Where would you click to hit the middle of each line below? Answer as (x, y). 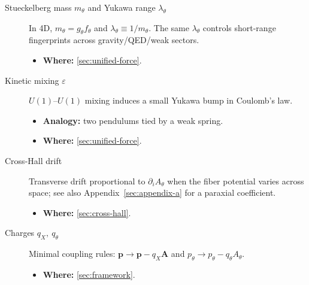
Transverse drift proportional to (87, 181)
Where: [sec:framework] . (89, 274)
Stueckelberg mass (38, 7)
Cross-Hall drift (34, 160)
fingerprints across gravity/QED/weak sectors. (114, 40)
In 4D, (41, 27)
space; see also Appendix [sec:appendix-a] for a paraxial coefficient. (152, 192)
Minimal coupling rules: (72, 254)
